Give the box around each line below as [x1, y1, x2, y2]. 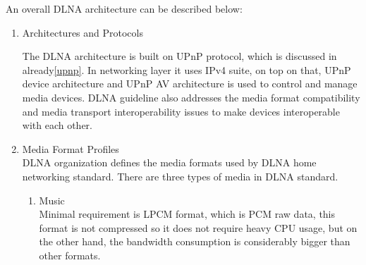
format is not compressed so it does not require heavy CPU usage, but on [39, 220, 358, 235]
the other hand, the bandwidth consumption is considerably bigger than [39, 234, 350, 249]
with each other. [22, 118, 93, 132]
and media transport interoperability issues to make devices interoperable [22, 104, 340, 118]
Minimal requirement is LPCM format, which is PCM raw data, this [39, 207, 336, 221]
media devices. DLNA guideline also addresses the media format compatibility [22, 90, 360, 104]
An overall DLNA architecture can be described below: [6, 1, 243, 16]
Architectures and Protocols [22, 25, 143, 39]
